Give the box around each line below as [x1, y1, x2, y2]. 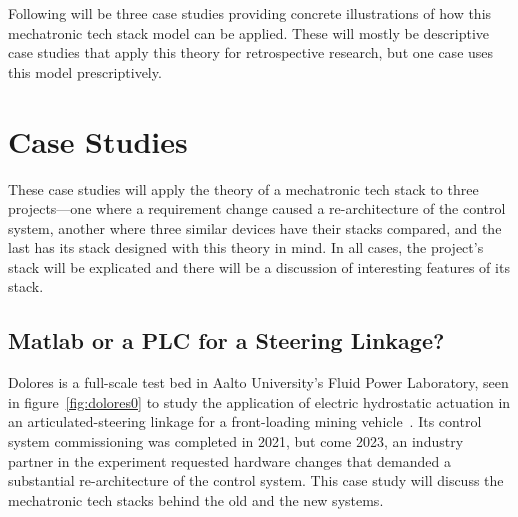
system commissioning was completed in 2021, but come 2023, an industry [8, 431, 464, 452]
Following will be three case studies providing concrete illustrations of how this [8, 3, 492, 23]
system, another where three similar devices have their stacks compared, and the [8, 217, 502, 238]
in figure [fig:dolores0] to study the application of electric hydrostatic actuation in [8, 391, 511, 412]
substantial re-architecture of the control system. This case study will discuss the [8, 470, 504, 491]
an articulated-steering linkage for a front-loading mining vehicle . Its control [8, 411, 482, 432]
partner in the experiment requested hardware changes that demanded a [8, 450, 451, 471]
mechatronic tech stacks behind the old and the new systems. [8, 489, 384, 510]
